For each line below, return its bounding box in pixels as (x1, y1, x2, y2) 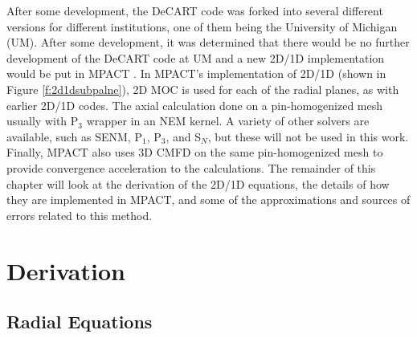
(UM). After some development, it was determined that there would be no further (6, 34, 410, 51)
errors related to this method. (6, 206, 153, 223)
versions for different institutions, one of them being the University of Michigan (6, 18, 398, 35)
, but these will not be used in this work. (207, 128, 409, 145)
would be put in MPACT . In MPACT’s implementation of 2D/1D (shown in (6, 65, 386, 82)
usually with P (6, 112, 79, 129)
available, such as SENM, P (6, 128, 142, 145)
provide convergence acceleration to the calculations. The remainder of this (6, 159, 376, 176)
